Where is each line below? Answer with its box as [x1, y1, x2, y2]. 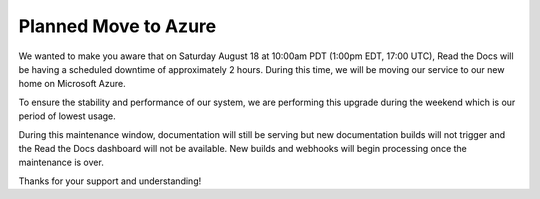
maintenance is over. [18, 156, 104, 169]
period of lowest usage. [18, 110, 117, 122]
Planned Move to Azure [18, 15, 217, 37]
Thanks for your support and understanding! [18, 175, 202, 187]
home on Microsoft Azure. [18, 78, 127, 90]
